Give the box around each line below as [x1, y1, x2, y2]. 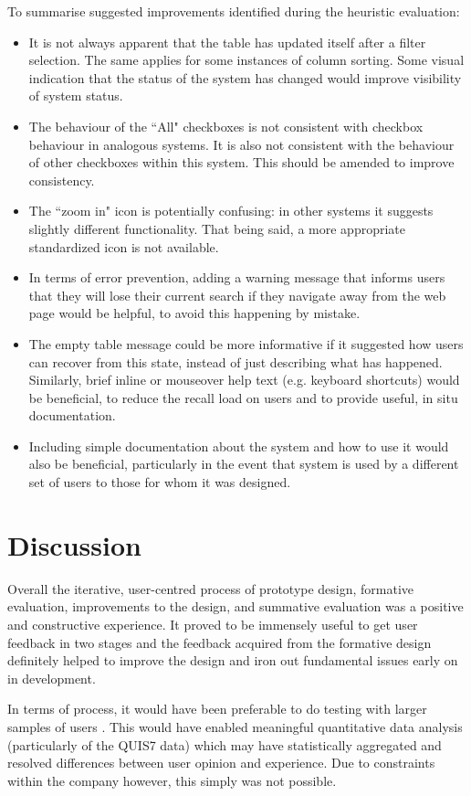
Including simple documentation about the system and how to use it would [28, 436, 449, 455]
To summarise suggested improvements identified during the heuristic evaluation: [7, 2, 460, 20]
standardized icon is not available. [28, 237, 219, 256]
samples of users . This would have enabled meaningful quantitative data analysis [7, 716, 463, 736]
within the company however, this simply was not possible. [7, 770, 337, 790]
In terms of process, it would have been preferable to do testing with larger [7, 699, 427, 718]
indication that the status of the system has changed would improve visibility [28, 68, 462, 87]
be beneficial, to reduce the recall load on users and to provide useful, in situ [28, 387, 458, 407]
